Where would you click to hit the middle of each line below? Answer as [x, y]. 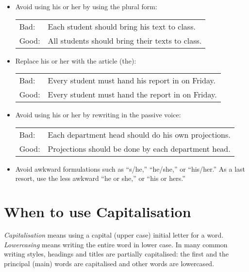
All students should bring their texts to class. [125, 40]
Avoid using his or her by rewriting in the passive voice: [98, 115]
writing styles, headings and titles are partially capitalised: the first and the [116, 254]
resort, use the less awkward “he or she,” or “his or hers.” [100, 178]
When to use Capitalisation [98, 212]
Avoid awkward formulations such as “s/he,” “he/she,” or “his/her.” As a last [130, 168]
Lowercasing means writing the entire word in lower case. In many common [116, 244]
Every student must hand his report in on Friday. [132, 80]
